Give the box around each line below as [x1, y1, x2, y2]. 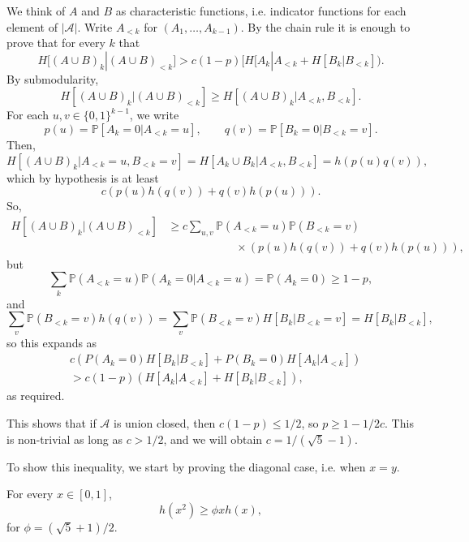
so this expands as [6, 333, 97, 351]
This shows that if [6, 414, 97, 431]
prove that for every [6, 34, 105, 51]
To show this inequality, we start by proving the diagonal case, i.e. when [6, 458, 366, 475]
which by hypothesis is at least [6, 169, 159, 186]
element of [6, 18, 58, 35]
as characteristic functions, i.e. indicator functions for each [115, 2, 407, 19]
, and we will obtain [163, 430, 263, 447]
